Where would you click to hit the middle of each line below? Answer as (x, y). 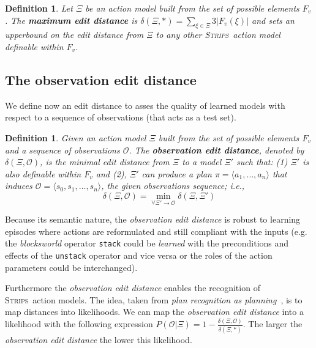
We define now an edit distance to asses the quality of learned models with (145, 105)
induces (19, 186)
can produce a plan (177, 173)
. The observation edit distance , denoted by (216, 150)
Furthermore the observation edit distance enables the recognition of (133, 288)
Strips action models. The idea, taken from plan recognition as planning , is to (154, 299)
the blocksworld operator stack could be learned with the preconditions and (147, 243)
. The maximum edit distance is (71, 20)
